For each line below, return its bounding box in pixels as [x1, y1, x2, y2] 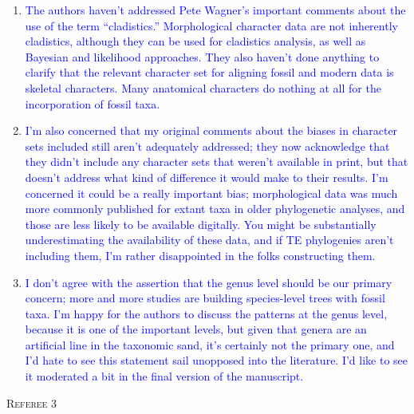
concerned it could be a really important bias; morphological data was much [25, 184, 398, 201]
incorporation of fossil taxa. [25, 95, 160, 112]
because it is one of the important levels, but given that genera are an [25, 321, 367, 337]
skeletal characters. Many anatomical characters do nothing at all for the [25, 79, 381, 96]
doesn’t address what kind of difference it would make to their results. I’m [25, 168, 388, 185]
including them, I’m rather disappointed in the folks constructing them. [25, 246, 376, 263]
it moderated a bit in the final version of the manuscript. [25, 368, 304, 384]
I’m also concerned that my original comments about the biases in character [25, 122, 398, 139]
